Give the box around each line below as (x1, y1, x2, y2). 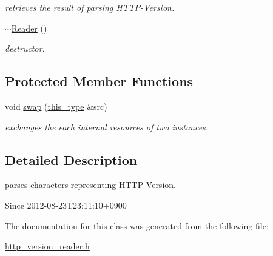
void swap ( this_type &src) (5, 99, 107, 112)
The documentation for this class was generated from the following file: (5, 219, 269, 232)
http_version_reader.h (5, 240, 90, 252)
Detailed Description (5, 150, 138, 169)
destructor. (5, 42, 45, 55)
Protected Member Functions (5, 72, 194, 90)
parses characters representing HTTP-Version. (5, 178, 176, 191)
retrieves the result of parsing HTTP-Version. (5, 1, 175, 13)
